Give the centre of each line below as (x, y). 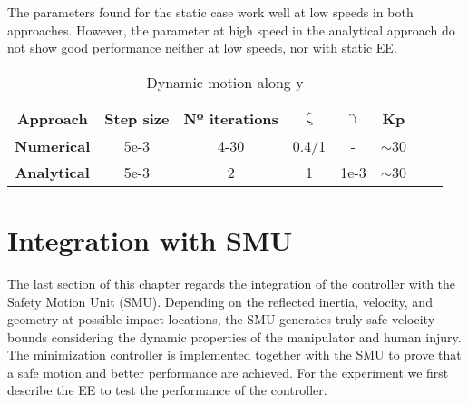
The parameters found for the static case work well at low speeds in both (210, 12)
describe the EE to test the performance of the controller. (167, 390)
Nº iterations (231, 118)
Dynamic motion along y (225, 82)
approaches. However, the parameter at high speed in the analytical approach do (231, 30)
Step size (137, 118)
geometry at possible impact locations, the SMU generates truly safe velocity (221, 319)
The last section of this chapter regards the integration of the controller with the (232, 283)
